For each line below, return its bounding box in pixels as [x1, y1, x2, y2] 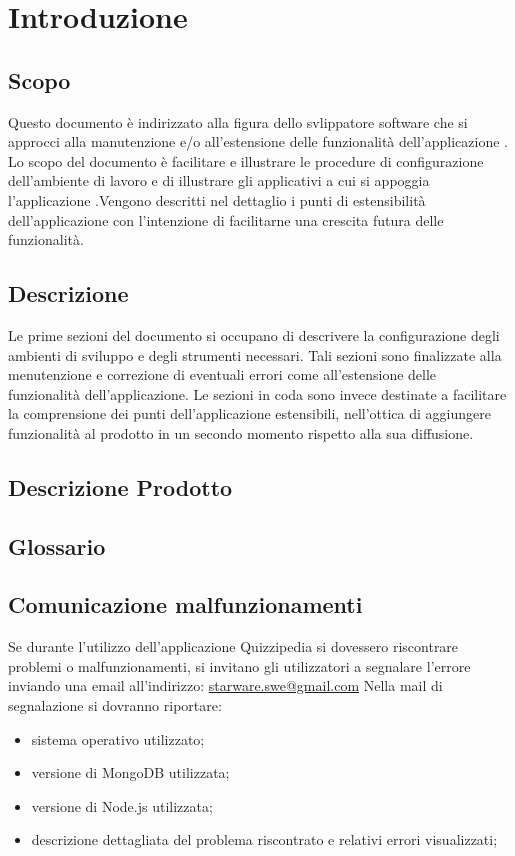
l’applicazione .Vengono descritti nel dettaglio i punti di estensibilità [8, 189, 426, 210]
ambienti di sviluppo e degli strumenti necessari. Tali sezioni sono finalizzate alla [8, 344, 502, 365]
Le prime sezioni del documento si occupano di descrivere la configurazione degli [8, 324, 500, 345]
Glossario [8, 530, 106, 561]
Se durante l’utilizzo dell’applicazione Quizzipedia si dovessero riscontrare [8, 636, 459, 657]
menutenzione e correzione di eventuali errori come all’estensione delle [8, 364, 437, 385]
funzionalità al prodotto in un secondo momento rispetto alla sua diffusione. [8, 422, 474, 443]
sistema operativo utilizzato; [31, 728, 205, 749]
